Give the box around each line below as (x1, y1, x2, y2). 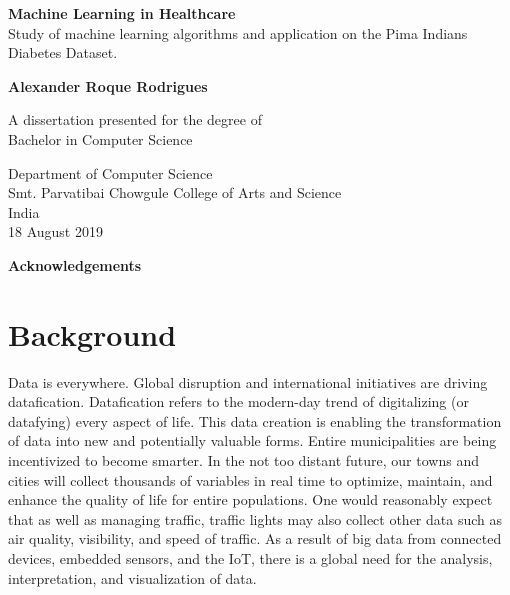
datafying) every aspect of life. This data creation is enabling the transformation (8, 410, 502, 431)
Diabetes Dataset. (8, 42, 118, 63)
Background (8, 313, 177, 354)
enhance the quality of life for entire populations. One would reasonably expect (8, 489, 493, 510)
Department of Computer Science (8, 162, 213, 183)
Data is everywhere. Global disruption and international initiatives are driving (8, 371, 488, 392)
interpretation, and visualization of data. (8, 567, 257, 588)
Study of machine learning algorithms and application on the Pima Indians (8, 22, 468, 43)
